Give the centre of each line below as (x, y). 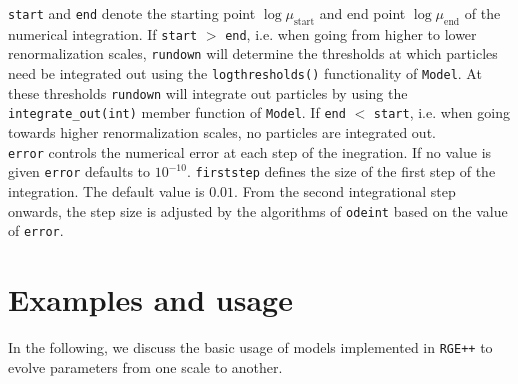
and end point (362, 13)
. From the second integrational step (345, 190)
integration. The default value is (106, 190)
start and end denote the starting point (132, 13)
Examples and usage (150, 299)
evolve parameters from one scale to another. (145, 366)
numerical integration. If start (103, 33)
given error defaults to (79, 171)
